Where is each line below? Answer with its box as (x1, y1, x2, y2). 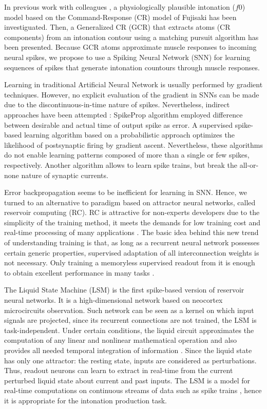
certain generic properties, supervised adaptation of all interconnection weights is (4, 247, 259, 258)
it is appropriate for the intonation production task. (4, 395, 167, 405)
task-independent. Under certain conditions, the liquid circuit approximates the (4, 324, 254, 335)
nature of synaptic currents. (21, 169, 108, 180)
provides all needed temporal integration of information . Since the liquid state (4, 345, 252, 355)
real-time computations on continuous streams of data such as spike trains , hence (4, 385, 262, 396)
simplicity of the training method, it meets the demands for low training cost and (4, 217, 260, 227)
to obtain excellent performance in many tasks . (4, 267, 155, 278)
